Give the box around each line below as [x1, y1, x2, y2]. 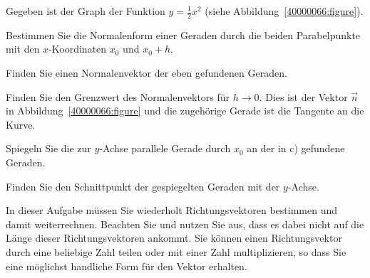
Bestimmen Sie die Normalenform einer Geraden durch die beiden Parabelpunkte [6, 27, 361, 42]
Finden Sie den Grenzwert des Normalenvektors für [6, 89, 230, 104]
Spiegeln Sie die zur [6, 141, 91, 156]
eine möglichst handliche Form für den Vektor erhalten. [6, 258, 247, 273]
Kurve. [6, 117, 36, 132]
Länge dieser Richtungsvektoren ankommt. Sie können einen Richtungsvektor [6, 230, 342, 245]
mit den [6, 41, 40, 56]
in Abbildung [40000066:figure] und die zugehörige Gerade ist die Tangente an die [6, 103, 364, 118]
